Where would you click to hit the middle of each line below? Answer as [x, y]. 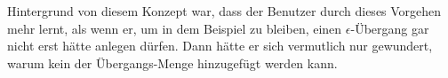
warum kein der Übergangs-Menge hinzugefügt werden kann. [172, 62]
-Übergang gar [390, 28]
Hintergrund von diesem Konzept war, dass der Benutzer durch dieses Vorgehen [224, 11]
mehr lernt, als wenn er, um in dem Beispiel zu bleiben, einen [175, 28]
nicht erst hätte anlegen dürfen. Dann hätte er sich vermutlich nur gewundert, [220, 46]
